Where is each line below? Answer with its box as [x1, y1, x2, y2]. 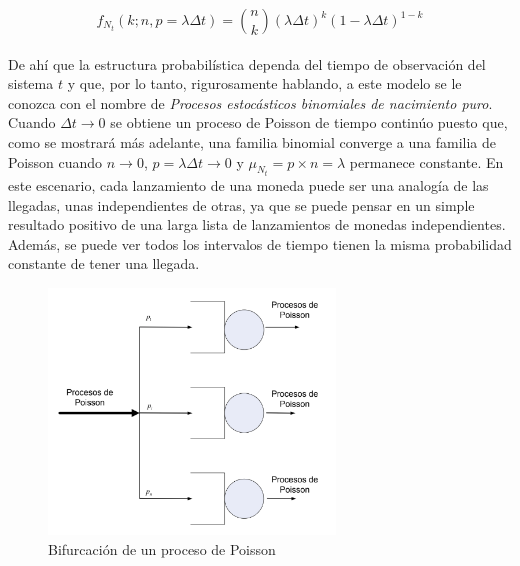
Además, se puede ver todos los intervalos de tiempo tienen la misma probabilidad [8, 233, 512, 254]
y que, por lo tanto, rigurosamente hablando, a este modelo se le [67, 73, 462, 94]
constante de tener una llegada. [8, 253, 200, 274]
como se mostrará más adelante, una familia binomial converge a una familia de [8, 131, 496, 152]
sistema [8, 73, 54, 94]
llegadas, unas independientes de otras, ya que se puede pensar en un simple [8, 194, 475, 215]
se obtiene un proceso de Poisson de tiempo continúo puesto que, [110, 112, 508, 133]
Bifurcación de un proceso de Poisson [48, 538, 276, 559]
